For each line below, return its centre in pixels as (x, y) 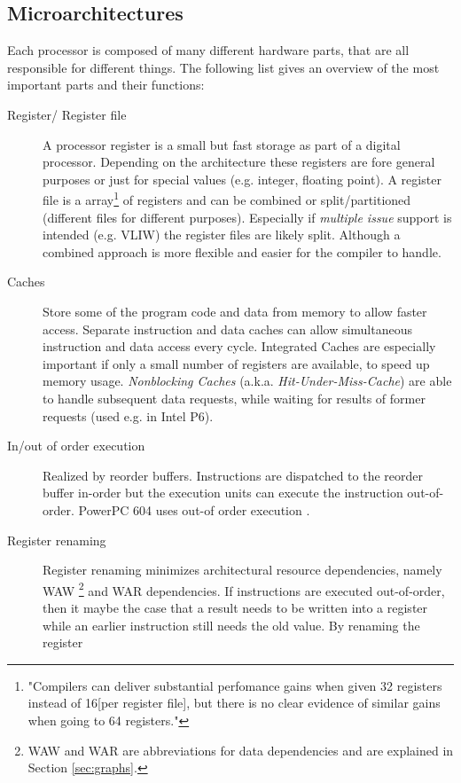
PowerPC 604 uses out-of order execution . (194, 509)
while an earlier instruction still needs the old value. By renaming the (231, 625)
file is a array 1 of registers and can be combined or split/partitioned (227, 199)
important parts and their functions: (106, 85)
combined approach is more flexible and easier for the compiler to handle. (242, 251)
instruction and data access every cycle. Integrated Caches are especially (239, 346)
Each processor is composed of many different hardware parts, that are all (208, 50)
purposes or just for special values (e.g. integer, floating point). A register (242, 179)
